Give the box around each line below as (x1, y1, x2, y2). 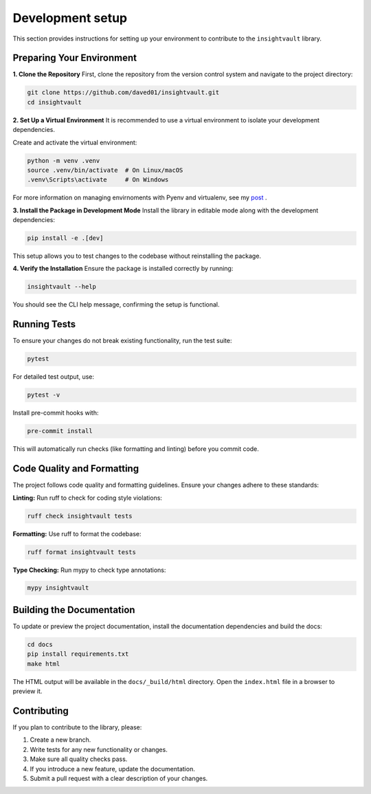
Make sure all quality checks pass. (30, 755, 128, 763)
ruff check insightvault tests (27, 512, 133, 520)
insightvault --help (27, 283, 96, 291)
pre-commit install (27, 427, 93, 435)
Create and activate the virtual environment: (12, 138, 137, 146)
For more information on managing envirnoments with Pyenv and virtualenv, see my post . (12, 193, 267, 202)
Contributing (12, 705, 69, 716)
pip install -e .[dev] (27, 234, 104, 242)
